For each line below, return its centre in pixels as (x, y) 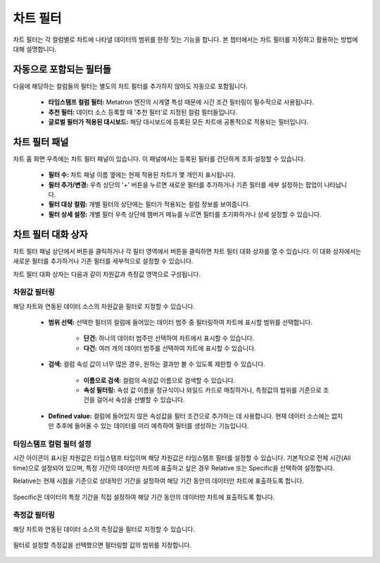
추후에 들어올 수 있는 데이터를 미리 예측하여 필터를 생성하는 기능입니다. (152, 426)
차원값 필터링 (34, 292)
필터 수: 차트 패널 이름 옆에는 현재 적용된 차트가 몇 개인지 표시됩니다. (142, 175)
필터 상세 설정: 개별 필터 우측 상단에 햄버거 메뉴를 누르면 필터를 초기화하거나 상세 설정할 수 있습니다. (185, 214)
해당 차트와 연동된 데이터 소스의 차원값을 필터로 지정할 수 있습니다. (104, 306)
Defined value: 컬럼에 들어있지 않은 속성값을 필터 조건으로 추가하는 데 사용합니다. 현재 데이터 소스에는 (189, 416)
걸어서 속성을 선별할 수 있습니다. (140, 400)
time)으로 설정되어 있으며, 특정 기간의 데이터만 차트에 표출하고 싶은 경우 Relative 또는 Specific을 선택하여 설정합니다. (174, 468)
